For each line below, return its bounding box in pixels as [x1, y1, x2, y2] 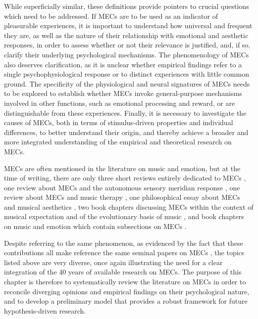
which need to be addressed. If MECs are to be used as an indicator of [4, 10, 218, 21]
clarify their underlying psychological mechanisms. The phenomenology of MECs [4, 49, 249, 59]
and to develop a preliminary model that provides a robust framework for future [4, 296, 248, 306]
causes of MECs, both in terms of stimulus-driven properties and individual [4, 117, 233, 128]
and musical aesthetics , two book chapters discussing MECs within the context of [4, 201, 254, 212]
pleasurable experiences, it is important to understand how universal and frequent [4, 20, 253, 31]
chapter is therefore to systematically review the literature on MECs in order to [4, 276, 246, 287]
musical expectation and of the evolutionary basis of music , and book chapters [4, 211, 244, 222]
